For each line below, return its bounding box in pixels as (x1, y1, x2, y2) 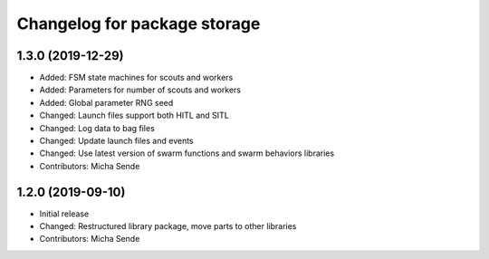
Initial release (39, 208, 90, 219)
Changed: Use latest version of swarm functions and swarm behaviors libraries (39, 148, 335, 158)
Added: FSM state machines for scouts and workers (39, 72, 234, 83)
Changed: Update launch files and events (39, 136, 194, 147)
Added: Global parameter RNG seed (39, 97, 174, 108)
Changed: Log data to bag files (39, 122, 156, 133)
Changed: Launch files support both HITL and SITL (39, 110, 230, 121)
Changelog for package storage (16, 14, 261, 34)
